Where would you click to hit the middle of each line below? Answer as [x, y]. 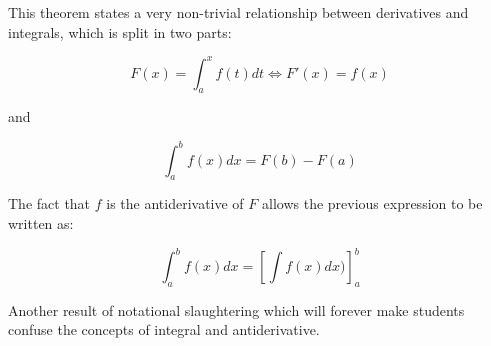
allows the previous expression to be [372, 203]
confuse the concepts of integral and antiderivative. [164, 329]
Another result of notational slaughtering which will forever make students [236, 309]
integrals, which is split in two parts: [120, 31]
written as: [41, 222]
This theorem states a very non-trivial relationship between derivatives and [238, 12]
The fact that [49, 203]
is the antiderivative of [175, 203]
